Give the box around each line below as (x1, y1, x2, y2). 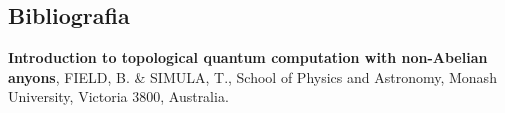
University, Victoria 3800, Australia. (8, 86, 229, 107)
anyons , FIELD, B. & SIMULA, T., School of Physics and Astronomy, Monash (8, 66, 497, 87)
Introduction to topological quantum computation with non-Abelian (8, 47, 488, 68)
